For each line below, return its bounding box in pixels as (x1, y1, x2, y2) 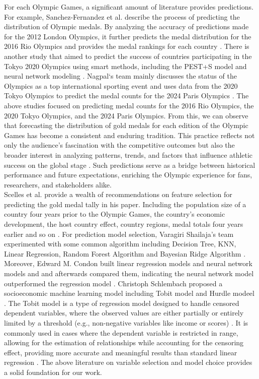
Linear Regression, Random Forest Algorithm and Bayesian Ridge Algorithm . (4, 248, 246, 259)
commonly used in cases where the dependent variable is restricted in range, (4, 327, 238, 338)
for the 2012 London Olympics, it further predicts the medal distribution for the (4, 31, 251, 41)
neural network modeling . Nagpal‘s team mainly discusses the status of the (4, 71, 237, 81)
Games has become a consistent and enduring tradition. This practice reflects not (4, 130, 255, 140)
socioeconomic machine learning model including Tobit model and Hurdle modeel (4, 288, 254, 298)
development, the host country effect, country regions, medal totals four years (4, 219, 243, 229)
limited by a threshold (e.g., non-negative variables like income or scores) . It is (4, 318, 248, 328)
